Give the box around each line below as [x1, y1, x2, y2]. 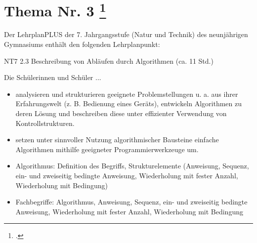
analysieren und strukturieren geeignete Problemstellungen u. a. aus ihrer [15, 88, 238, 99]
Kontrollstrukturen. [15, 118, 75, 128]
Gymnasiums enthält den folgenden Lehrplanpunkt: [4, 39, 160, 49]
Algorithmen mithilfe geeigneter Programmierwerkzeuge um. [15, 144, 199, 154]
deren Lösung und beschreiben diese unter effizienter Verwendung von [15, 108, 227, 119]
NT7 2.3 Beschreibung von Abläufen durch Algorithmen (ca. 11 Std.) [4, 55, 214, 66]
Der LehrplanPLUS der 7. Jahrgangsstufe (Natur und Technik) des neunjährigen [4, 29, 248, 40]
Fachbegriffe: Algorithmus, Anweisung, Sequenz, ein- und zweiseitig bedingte [15, 197, 248, 207]
